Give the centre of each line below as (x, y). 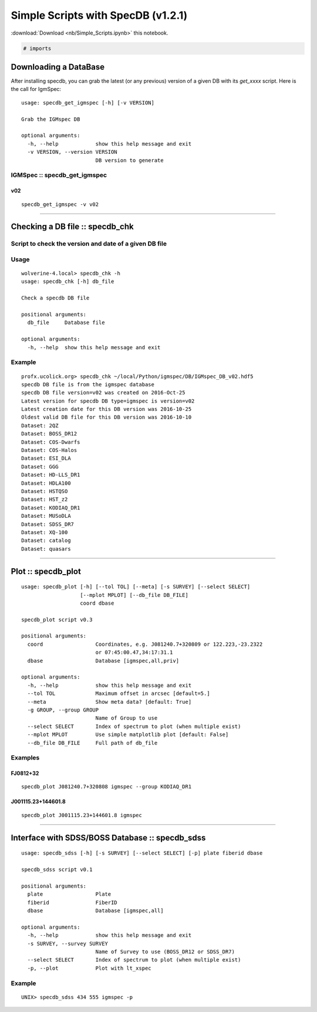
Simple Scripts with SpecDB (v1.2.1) (99, 15)
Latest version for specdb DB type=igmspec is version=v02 (108, 401)
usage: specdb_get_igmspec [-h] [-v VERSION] (88, 102)
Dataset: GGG (40, 466)
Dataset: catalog (46, 541)
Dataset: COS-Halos (49, 450)
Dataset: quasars (46, 549)
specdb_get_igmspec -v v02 (60, 204)
